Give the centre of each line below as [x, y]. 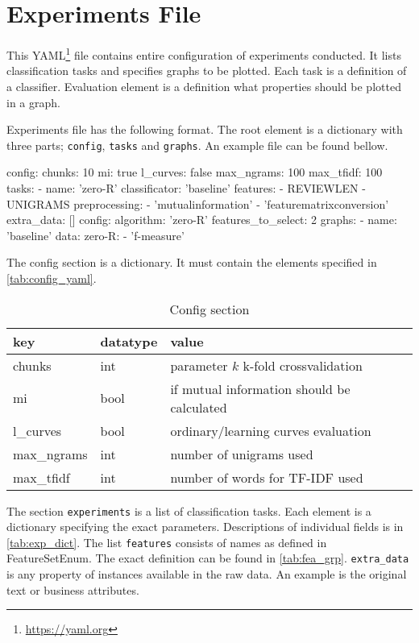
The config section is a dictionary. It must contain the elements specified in [192, 262]
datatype [129, 341]
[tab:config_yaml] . [52, 278]
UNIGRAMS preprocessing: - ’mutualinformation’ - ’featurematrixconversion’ [198, 203]
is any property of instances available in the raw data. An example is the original [207, 574]
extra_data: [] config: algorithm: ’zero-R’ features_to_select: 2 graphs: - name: [202, 220]
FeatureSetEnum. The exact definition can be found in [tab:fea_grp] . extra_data [208, 558]
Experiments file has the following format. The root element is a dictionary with [205, 129]
